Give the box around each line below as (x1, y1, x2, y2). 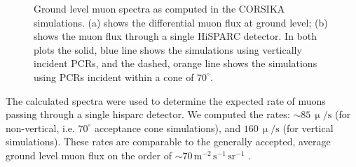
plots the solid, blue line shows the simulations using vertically (34, 42, 302, 57)
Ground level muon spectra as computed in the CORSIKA (34, 1, 285, 15)
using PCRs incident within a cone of (34, 69, 194, 84)
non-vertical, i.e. (6, 120, 75, 135)
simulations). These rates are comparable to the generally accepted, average (6, 134, 331, 149)
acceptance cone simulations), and (94, 120, 241, 135)
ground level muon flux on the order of (6, 147, 172, 162)
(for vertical (282, 120, 334, 135)
